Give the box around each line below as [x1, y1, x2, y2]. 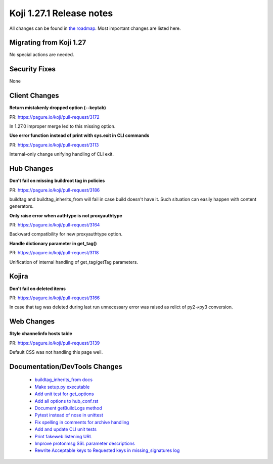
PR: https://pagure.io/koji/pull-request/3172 [9, 114, 100, 120]
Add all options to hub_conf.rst [34, 398, 99, 404]
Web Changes [9, 317, 55, 326]
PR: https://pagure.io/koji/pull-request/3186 [9, 187, 100, 193]
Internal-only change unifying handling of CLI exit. [9, 151, 114, 157]
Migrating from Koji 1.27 [9, 38, 86, 47]
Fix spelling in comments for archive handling [34, 419, 129, 425]
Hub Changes [9, 164, 54, 173]
